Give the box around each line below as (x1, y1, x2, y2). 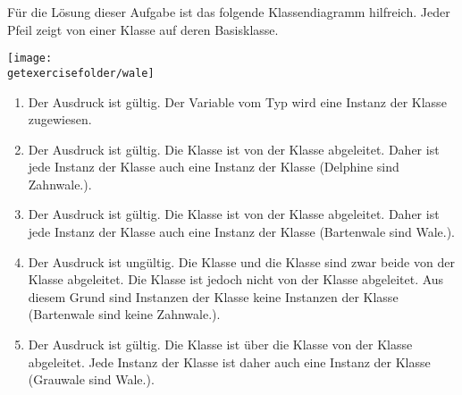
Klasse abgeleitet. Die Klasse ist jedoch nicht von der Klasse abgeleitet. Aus (28, 270, 444, 289)
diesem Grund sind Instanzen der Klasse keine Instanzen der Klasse (28, 287, 399, 306)
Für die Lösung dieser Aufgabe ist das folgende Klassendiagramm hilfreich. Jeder (7, 3, 450, 21)
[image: (7, 52, 53, 65)
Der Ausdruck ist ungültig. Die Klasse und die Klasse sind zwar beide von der (28, 252, 455, 271)
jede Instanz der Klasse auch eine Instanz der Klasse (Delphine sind (28, 157, 399, 176)
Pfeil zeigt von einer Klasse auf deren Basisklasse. (7, 20, 279, 38)
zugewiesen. (28, 110, 92, 129)
